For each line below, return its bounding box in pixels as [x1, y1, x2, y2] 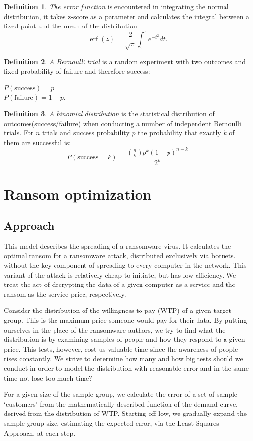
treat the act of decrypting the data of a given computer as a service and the [4, 279, 235, 289]
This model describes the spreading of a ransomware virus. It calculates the [4, 240, 231, 251]
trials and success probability [42, 128, 130, 138]
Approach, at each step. [4, 427, 76, 438]
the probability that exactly [138, 128, 221, 138]
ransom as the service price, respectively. [4, 288, 126, 299]
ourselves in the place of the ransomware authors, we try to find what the [4, 324, 225, 335]
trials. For [4, 128, 34, 138]
